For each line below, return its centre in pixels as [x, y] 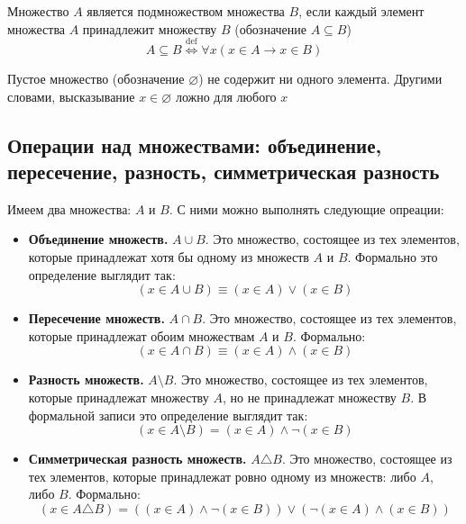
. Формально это [393, 256]
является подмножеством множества [186, 11]
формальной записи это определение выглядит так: [168, 415]
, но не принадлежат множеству [309, 397]
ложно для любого [226, 96]
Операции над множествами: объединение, [195, 145]
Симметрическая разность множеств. [137, 459]
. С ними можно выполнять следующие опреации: [306, 208]
